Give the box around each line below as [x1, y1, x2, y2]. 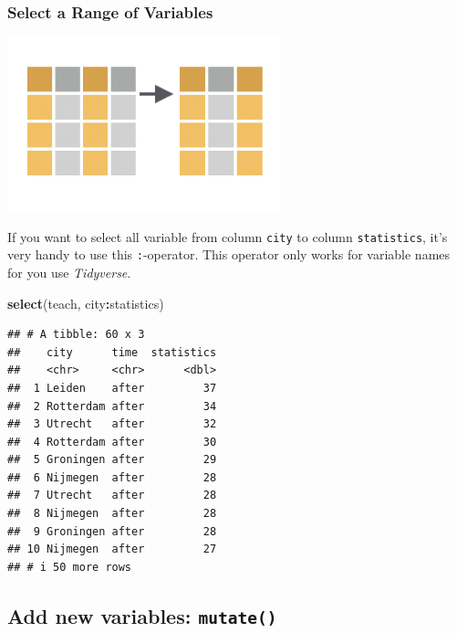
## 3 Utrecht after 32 [7, 417, 217, 431]
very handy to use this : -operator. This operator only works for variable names [7, 245, 451, 264]
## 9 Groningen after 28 [7, 524, 217, 538]
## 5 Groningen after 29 [7, 453, 217, 467]
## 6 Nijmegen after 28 [7, 470, 217, 484]
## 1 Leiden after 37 [7, 381, 217, 395]
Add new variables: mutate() [7, 601, 277, 629]
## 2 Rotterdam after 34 [7, 399, 217, 413]
